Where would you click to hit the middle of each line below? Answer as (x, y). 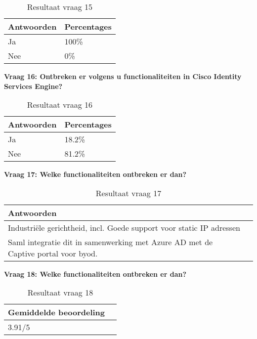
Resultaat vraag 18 (60, 293)
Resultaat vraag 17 (128, 193)
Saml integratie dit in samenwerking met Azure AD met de (110, 242)
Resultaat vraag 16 (60, 105)
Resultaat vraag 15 (60, 7)
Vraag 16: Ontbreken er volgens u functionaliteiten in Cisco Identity (123, 76)
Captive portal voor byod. (53, 253)
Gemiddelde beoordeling (57, 312)
